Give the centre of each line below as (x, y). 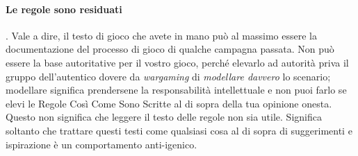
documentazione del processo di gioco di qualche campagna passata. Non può (170, 49)
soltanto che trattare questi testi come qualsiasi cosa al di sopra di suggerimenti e (179, 130)
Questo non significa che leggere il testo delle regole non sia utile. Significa (164, 117)
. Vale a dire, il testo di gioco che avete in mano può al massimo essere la (161, 35)
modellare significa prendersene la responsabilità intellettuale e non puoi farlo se (176, 90)
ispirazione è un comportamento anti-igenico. (101, 144)
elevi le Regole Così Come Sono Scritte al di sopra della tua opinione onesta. (169, 103)
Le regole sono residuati (64, 9)
